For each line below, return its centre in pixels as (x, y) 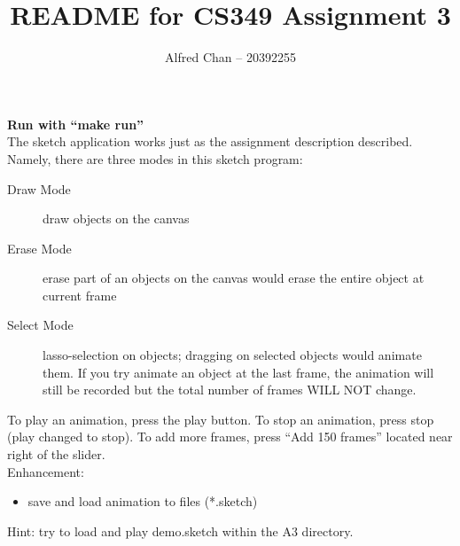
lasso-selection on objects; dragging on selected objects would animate (232, 355)
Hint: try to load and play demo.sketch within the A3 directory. (180, 530)
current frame (80, 295)
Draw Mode (39, 188)
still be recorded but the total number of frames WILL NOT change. (230, 390)
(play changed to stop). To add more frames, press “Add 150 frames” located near (230, 437)
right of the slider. (56, 454)
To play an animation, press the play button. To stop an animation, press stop (221, 419)
